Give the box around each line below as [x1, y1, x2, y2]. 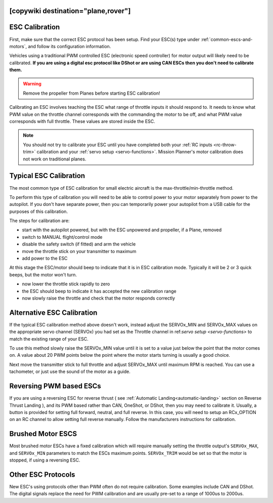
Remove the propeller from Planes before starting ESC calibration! [23, 90, 160, 96]
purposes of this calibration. [9, 208, 68, 215]
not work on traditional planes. [23, 156, 86, 162]
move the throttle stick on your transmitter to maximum [22, 248, 136, 254]
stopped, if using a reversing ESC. [9, 457, 80, 463]
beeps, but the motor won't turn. [9, 271, 77, 278]
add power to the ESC [22, 256, 68, 262]
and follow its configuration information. [28, 43, 111, 49]
